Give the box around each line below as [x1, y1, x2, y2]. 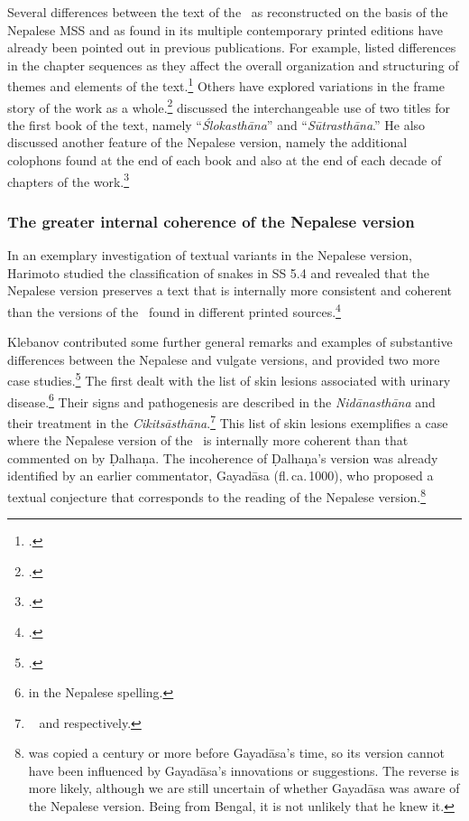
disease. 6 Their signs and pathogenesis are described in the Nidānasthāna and [7, 389, 436, 411]
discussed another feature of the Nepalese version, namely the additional [7, 133, 408, 152]
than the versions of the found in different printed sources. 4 [7, 299, 341, 321]
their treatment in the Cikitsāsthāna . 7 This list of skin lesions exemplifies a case [7, 410, 448, 432]
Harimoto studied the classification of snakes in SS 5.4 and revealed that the [7, 263, 429, 282]
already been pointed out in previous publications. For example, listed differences [7, 38, 456, 57]
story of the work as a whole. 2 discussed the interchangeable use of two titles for [7, 95, 451, 117]
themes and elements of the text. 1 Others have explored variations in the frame [7, 74, 446, 96]
